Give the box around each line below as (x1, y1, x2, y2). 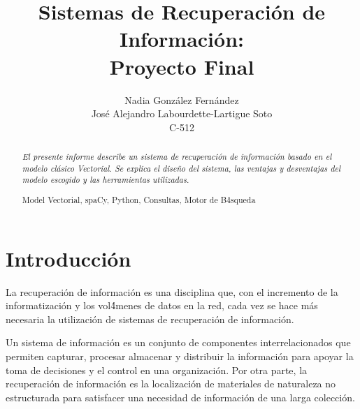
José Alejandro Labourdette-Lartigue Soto (91, 106, 273, 121)
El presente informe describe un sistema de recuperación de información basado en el (22, 151, 332, 163)
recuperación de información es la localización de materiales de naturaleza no (6, 376, 336, 391)
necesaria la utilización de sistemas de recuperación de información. (6, 311, 294, 326)
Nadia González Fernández (124, 92, 239, 107)
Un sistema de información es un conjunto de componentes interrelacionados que (6, 335, 351, 350)
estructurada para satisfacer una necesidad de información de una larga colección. (6, 389, 355, 404)
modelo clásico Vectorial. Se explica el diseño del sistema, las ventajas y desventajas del (22, 162, 341, 174)
